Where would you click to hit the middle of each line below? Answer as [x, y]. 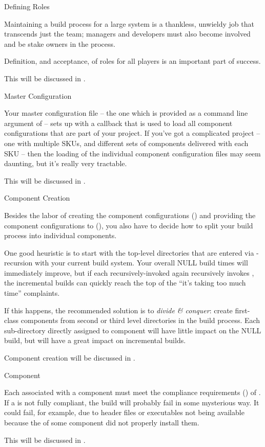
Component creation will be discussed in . [70, 358]
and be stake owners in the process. [60, 43]
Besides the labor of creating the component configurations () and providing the [130, 215]
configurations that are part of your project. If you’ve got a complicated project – [132, 133]
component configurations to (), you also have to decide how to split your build [129, 225]
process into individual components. [60, 235]
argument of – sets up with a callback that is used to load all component [118, 123]
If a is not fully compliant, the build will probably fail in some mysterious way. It [132, 402]
